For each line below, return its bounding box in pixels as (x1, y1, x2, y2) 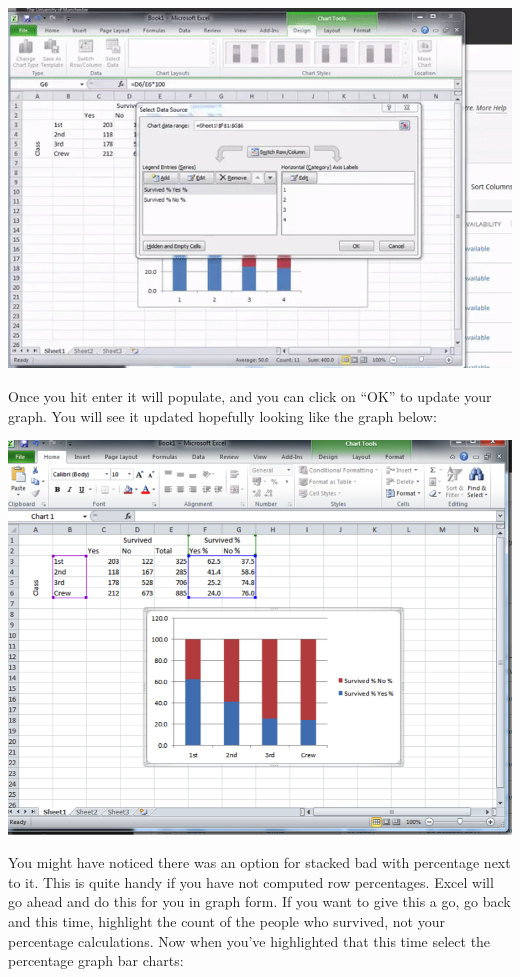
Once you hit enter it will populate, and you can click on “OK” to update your (8, 385, 492, 406)
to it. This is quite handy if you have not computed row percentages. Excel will (8, 871, 494, 892)
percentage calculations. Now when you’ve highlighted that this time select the (8, 930, 491, 951)
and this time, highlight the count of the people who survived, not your (8, 910, 445, 931)
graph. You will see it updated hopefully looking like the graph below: (8, 405, 437, 426)
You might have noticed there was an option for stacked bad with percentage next (8, 852, 511, 873)
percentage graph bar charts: (8, 950, 184, 971)
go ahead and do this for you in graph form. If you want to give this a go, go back (8, 891, 511, 912)
